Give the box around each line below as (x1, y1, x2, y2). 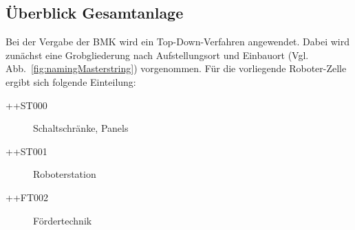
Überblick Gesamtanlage (6, 2, 184, 23)
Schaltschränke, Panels (33, 121, 129, 135)
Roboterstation (33, 167, 96, 181)
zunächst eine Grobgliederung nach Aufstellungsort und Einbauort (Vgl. (6, 47, 309, 62)
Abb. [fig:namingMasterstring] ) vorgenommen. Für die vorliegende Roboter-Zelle (6, 61, 347, 76)
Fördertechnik (33, 213, 92, 227)
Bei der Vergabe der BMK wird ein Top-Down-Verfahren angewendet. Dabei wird (6, 34, 350, 49)
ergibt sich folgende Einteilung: (6, 74, 136, 89)
